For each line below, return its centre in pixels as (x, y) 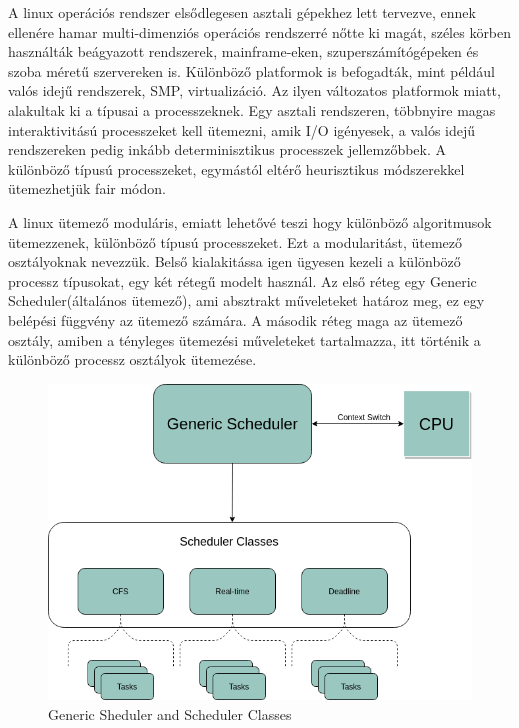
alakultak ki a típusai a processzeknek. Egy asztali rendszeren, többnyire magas (252, 109)
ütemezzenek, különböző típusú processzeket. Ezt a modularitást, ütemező (235, 241)
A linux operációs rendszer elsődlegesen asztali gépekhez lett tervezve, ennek (242, 12)
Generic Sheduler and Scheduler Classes (170, 713)
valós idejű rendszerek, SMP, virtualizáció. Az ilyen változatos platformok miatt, (254, 90)
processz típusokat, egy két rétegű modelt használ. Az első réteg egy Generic (242, 280)
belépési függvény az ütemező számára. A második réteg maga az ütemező (235, 319)
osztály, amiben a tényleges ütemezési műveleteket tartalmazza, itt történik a (244, 339)
